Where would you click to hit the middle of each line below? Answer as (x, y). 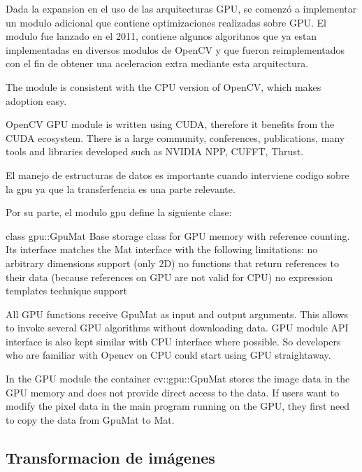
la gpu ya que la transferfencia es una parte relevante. (121, 188)
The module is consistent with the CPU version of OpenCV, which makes (164, 86)
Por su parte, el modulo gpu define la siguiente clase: (119, 212)
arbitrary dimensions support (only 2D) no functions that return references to (172, 263)
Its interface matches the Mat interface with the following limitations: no (162, 249)
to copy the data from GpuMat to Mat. (90, 419)
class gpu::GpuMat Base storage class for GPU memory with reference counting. (178, 235)
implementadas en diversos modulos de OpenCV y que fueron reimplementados (175, 49)
